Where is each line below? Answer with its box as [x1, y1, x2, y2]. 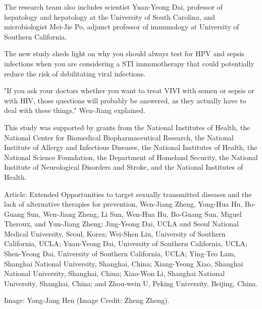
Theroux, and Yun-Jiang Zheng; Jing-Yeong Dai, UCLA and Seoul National [4, 218, 239, 229]
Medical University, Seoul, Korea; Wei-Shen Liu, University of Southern [4, 228, 226, 239]
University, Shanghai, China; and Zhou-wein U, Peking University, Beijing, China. [4, 278, 258, 288]
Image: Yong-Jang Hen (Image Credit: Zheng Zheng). [4, 295, 170, 305]
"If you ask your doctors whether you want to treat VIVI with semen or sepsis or [4, 85, 254, 96]
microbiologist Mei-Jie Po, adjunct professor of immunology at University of [4, 21, 239, 32]
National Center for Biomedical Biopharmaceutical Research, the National [4, 132, 234, 142]
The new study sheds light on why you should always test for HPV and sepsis [4, 48, 245, 59]
